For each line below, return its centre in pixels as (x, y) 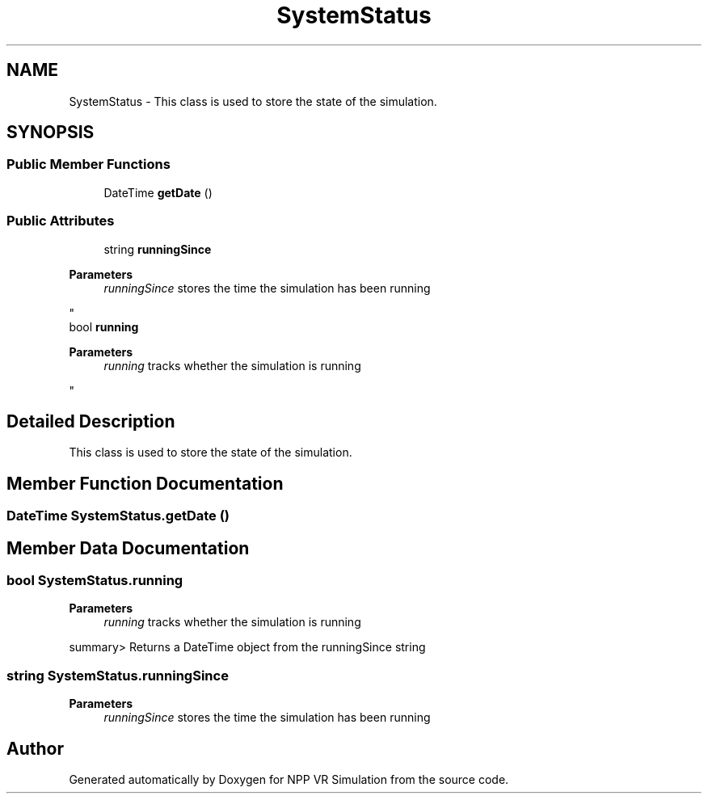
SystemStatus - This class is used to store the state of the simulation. (253, 101)
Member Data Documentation (128, 548)
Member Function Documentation (145, 483)
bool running (104, 326)
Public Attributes (61, 221)
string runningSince (158, 249)
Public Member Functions (88, 164)
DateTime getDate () (158, 192)
